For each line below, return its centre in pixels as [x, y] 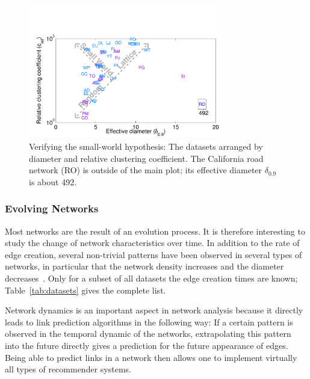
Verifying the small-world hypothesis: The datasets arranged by [146, 146]
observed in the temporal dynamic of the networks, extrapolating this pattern [148, 334]
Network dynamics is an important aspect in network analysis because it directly [154, 310]
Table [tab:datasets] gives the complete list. [85, 290]
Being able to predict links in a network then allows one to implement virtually [151, 357]
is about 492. [53, 181]
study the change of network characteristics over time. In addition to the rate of [152, 243]
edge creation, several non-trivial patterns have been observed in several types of [153, 254]
